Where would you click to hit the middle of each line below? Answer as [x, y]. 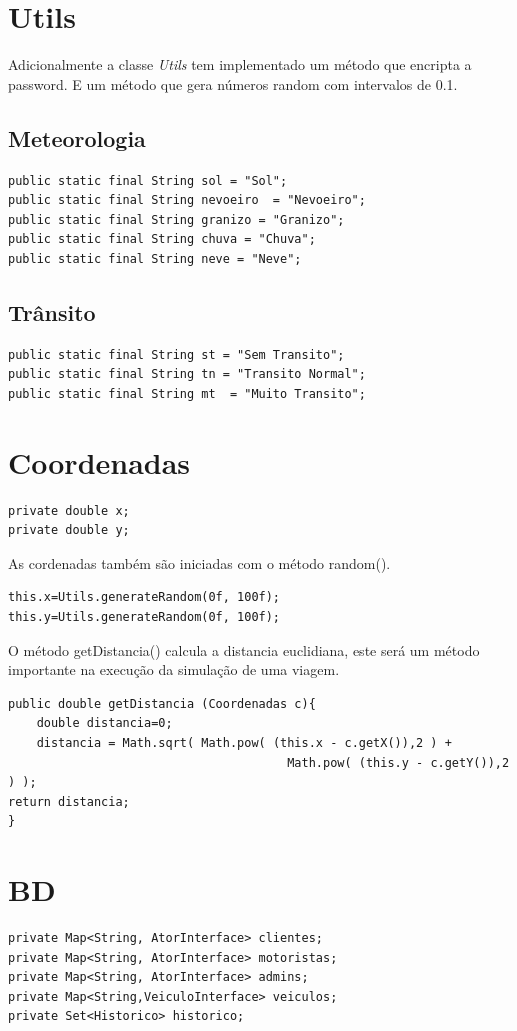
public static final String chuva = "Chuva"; [162, 239]
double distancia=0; [104, 723]
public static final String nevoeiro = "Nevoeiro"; [187, 200]
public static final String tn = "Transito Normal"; [187, 374]
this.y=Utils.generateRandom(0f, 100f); [144, 616]
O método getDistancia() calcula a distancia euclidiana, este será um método [244, 649]
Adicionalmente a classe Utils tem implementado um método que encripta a [240, 64]
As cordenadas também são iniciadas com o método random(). [199, 562]
